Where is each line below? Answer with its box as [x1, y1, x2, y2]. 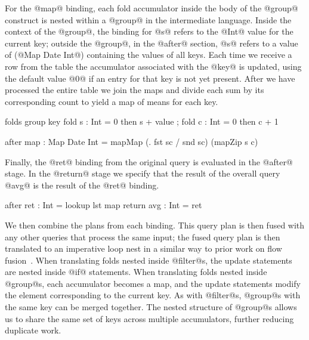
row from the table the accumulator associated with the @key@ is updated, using [5, 60, 302, 72]
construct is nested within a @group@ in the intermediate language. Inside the [5, 13, 292, 26]
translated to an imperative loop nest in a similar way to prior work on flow [5, 242, 282, 255]
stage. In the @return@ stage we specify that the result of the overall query [5, 167, 280, 180]
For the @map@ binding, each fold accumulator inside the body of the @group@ [5, 2, 298, 14]
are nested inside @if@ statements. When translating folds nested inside [5, 265, 267, 278]
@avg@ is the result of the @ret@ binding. [5, 178, 159, 191]
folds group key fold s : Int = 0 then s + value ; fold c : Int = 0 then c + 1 [5, 115, 279, 128]
